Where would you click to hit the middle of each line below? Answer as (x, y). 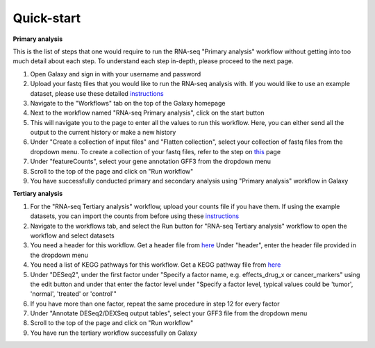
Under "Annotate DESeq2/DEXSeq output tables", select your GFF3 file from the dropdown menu (169, 313)
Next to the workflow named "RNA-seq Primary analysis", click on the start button (147, 113)
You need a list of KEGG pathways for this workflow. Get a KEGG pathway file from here (156, 265)
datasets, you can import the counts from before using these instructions (135, 216)
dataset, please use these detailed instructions (97, 93)
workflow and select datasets (72, 235)
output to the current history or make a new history (103, 133)
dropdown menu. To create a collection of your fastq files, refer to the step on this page (156, 151)
